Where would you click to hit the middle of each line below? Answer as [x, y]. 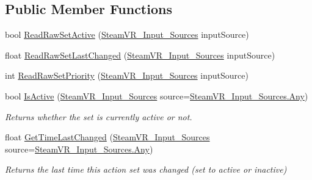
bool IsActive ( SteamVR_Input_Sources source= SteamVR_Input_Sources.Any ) [157, 95]
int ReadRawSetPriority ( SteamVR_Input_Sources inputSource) [127, 75]
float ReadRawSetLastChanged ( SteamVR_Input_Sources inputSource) [140, 55]
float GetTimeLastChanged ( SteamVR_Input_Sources [107, 137]
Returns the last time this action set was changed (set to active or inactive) [146, 169]
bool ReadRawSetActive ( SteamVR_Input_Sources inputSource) [127, 34]
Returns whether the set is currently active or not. [99, 116]
